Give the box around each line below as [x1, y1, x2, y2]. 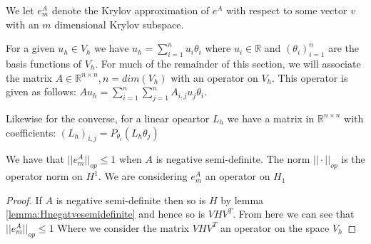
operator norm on [6, 169, 83, 184]
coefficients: [6, 124, 56, 139]
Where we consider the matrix [57, 220, 190, 235]
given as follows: [6, 84, 76, 99]
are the [328, 41, 359, 55]
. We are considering [98, 169, 188, 184]
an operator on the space [220, 220, 330, 235]
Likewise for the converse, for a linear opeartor [6, 110, 210, 125]
